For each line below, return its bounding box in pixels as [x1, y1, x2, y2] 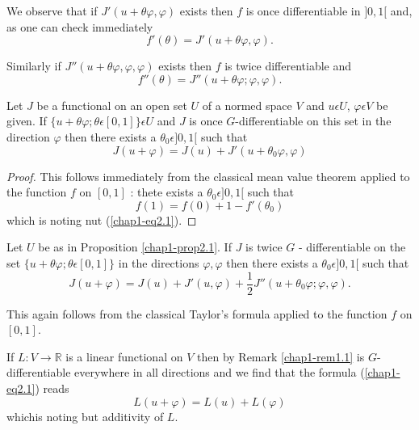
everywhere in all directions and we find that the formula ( [74, 364, 365, 381]
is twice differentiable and [224, 57, 352, 74]
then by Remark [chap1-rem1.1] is [197, 348, 365, 365]
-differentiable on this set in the [235, 112, 392, 129]
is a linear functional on [65, 348, 183, 365]
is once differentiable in [245, 2, 361, 19]
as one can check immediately [6, 18, 153, 35]
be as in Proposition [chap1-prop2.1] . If [38, 238, 232, 255]
